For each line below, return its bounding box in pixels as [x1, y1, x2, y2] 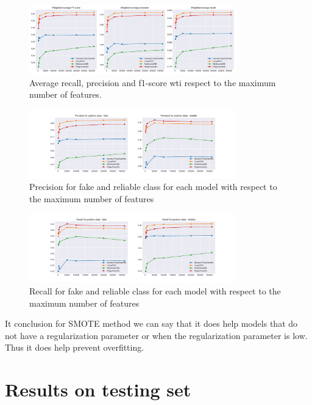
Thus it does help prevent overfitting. [5, 341, 144, 354]
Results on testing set [5, 377, 191, 402]
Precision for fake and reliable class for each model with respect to [29, 180, 277, 193]
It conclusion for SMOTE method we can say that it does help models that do [5, 317, 298, 330]
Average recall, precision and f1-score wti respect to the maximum [29, 76, 276, 89]
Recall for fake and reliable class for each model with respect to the [29, 284, 281, 297]
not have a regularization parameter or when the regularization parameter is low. [5, 329, 308, 341]
